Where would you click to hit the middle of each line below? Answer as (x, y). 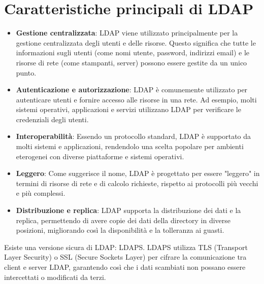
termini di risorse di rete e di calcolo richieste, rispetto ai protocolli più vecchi (137, 183)
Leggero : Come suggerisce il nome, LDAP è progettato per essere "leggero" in (138, 173)
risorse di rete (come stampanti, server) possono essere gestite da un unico (131, 62)
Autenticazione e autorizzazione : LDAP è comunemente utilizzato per (132, 90)
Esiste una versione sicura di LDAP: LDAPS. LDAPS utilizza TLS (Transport (126, 247)
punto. (26, 72)
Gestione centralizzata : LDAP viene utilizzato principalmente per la (127, 33)
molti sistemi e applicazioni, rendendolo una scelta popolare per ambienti (130, 146)
